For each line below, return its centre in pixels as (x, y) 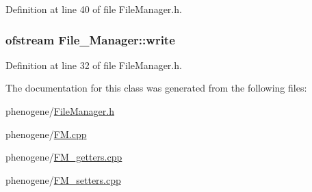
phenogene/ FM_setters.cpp (63, 179)
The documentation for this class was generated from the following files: (156, 88)
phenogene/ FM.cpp (46, 134)
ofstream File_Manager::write (90, 39)
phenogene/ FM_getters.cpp (64, 157)
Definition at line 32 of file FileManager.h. (94, 65)
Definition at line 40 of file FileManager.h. (94, 9)
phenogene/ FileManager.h (60, 111)
